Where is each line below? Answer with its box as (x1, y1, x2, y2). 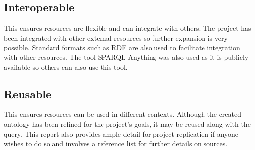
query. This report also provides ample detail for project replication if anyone (4, 128, 239, 139)
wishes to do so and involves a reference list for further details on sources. (4, 138, 228, 149)
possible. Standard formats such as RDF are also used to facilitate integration (4, 42, 240, 52)
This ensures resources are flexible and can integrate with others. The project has (4, 23, 251, 33)
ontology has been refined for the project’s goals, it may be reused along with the (4, 118, 251, 129)
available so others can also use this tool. (4, 61, 128, 72)
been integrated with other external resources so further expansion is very (4, 32, 228, 43)
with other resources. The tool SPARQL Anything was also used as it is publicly (4, 51, 249, 62)
